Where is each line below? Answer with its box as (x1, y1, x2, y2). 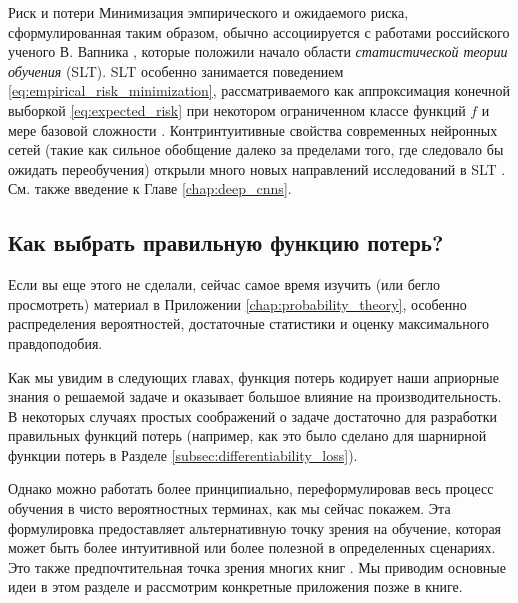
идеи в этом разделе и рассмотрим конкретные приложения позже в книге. (8, 576, 463, 597)
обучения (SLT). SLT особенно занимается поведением (8, 60, 344, 81)
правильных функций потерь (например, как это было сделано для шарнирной (8, 425, 487, 446)
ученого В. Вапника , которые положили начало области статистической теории (8, 41, 508, 62)
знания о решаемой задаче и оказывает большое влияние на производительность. (8, 386, 502, 407)
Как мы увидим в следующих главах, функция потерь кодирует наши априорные (8, 366, 499, 387)
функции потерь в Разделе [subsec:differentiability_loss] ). (8, 444, 358, 465)
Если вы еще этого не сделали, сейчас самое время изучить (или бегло (8, 274, 440, 295)
